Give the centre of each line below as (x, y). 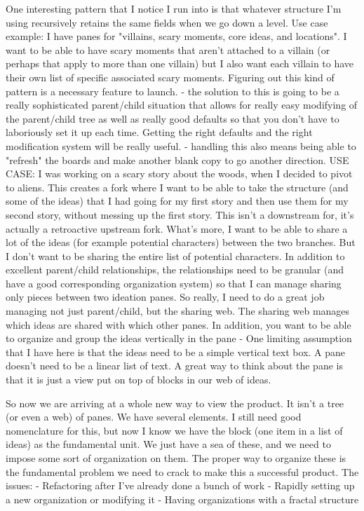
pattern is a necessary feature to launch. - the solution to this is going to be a (173, 91)
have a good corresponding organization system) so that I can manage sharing (174, 283)
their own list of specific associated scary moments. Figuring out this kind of (170, 77)
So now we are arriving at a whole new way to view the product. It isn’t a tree (175, 403)
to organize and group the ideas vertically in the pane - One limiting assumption (179, 338)
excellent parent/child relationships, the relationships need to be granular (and (175, 270)
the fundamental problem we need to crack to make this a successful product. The (182, 471)
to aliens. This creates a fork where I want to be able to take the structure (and (177, 187)
